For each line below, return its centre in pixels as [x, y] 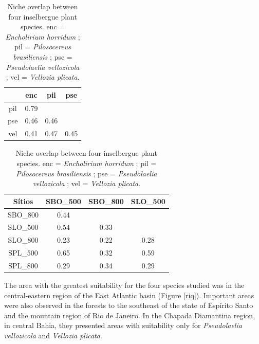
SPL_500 [23, 253]
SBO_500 [63, 201]
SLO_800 [23, 240]
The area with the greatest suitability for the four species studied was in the [124, 285]
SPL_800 [23, 265]
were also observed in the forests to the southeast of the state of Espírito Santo [129, 305]
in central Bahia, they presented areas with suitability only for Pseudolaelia [123, 325]
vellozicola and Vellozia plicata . [53, 336]
